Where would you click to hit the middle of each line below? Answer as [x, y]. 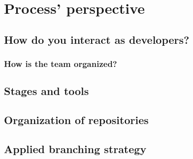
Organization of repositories [76, 120]
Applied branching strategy [75, 148]
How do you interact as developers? [97, 39]
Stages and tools [47, 91]
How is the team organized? [61, 64]
